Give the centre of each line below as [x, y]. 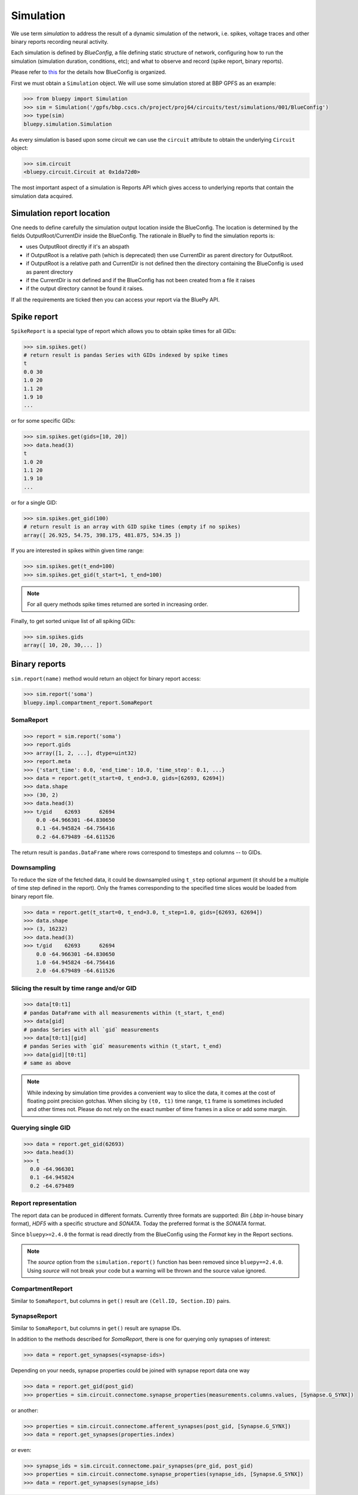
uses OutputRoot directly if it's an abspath [78, 247]
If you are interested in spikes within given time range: [78, 551]
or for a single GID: [34, 502]
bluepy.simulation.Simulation [68, 124]
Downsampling [33, 868]
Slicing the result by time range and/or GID [74, 988]
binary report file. [32, 896]
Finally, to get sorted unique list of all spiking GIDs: [73, 621]
